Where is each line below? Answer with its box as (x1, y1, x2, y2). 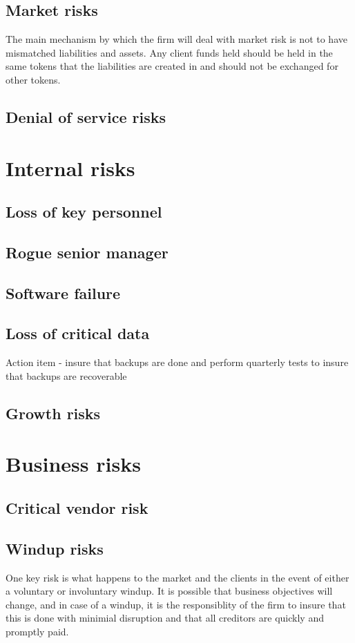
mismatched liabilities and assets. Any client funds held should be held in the (6, 45, 333, 59)
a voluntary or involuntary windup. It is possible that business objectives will (6, 584, 333, 598)
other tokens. (6, 72, 61, 86)
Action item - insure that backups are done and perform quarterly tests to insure (6, 355, 349, 370)
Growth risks (6, 402, 101, 423)
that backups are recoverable (6, 368, 127, 383)
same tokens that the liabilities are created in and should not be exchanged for (6, 59, 338, 73)
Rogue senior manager (6, 241, 169, 262)
